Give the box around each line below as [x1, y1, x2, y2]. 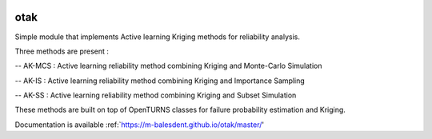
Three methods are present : [14, 46, 110, 56]
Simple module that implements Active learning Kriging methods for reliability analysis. [14, 32, 300, 42]
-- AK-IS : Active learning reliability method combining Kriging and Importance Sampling [14, 76, 306, 85]
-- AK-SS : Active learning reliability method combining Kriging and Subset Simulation [14, 90, 297, 100]
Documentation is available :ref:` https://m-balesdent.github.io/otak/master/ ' [14, 120, 264, 129]
